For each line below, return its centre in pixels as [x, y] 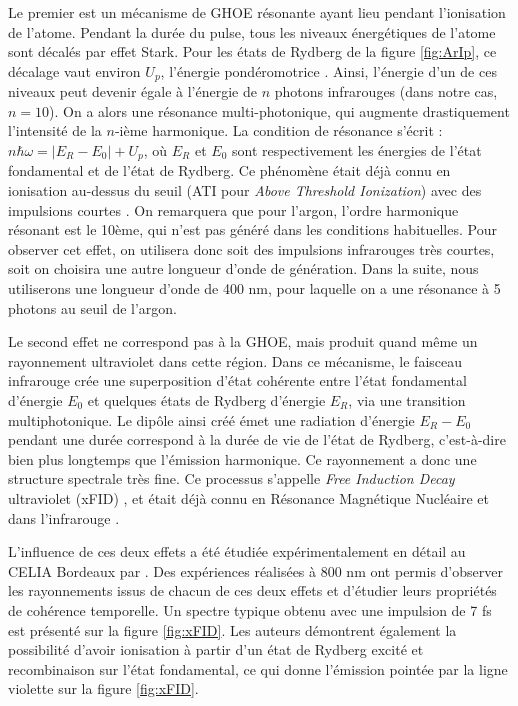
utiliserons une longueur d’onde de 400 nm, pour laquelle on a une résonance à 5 [254, 288]
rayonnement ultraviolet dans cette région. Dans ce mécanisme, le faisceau [235, 360]
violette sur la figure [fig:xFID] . [103, 688]
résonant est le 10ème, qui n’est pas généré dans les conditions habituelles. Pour [252, 229]
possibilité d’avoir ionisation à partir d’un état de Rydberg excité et [216, 649]
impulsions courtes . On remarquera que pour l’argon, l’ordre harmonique [233, 209]
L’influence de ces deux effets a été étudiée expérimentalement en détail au [237, 551]
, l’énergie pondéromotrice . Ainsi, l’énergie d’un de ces [328, 70]
